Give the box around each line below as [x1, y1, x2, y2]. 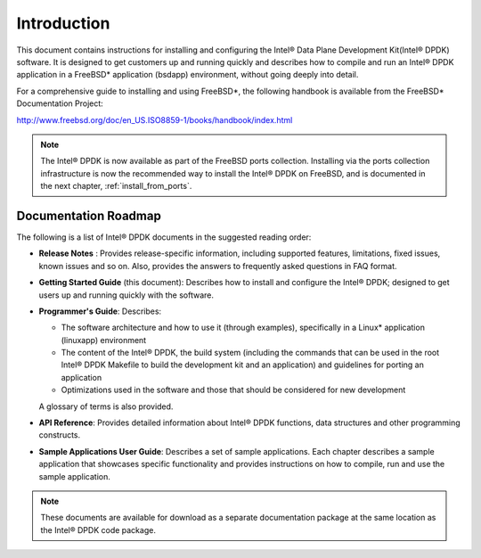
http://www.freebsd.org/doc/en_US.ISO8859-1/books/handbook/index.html [16, 114, 293, 125]
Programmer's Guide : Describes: [38, 306, 162, 316]
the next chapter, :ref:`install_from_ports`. [40, 181, 192, 192]
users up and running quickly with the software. [38, 290, 214, 300]
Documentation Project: [16, 98, 104, 109]
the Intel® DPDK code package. [40, 524, 156, 535]
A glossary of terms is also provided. [38, 401, 174, 412]
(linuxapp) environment [61, 334, 147, 345]
